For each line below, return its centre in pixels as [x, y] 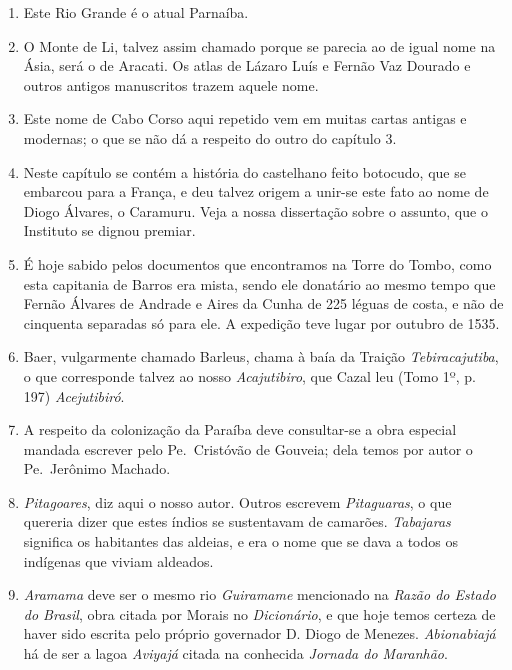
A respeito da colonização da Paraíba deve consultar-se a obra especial [240, 429]
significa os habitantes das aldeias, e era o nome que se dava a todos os [240, 541]
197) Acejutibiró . [74, 395]
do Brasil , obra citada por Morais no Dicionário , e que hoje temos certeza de [259, 613]
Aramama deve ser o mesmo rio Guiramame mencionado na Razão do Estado [259, 594]
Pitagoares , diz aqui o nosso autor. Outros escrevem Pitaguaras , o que [237, 501]
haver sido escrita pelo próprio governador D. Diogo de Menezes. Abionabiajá [259, 633]
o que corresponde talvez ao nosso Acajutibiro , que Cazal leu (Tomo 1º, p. [249, 375]
